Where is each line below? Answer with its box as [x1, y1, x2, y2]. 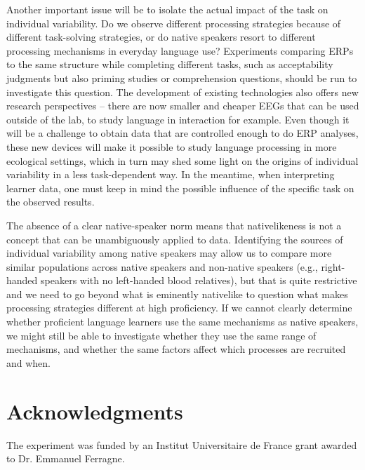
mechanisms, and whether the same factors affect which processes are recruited [6, 342, 346, 356]
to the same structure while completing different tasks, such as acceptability [6, 57, 333, 72]
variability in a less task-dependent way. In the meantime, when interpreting [6, 167, 335, 182]
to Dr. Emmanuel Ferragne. [6, 451, 125, 466]
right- [321, 259, 345, 274]
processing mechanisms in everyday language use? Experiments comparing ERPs [6, 43, 354, 58]
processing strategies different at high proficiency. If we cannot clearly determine [6, 300, 352, 315]
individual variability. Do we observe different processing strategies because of [6, 15, 341, 30]
